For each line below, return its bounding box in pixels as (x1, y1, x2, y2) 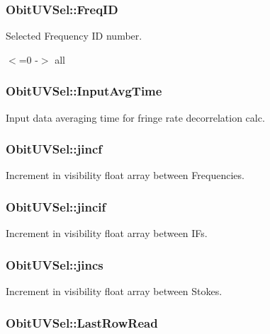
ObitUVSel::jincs (6, 255, 103, 273)
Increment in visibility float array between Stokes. (6, 284, 223, 299)
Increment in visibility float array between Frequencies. (6, 168, 244, 183)
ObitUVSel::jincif (6, 197, 106, 215)
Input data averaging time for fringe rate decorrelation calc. (6, 110, 265, 125)
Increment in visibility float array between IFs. (6, 226, 208, 241)
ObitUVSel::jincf (6, 140, 103, 158)
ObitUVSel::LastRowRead (6, 313, 158, 331)
